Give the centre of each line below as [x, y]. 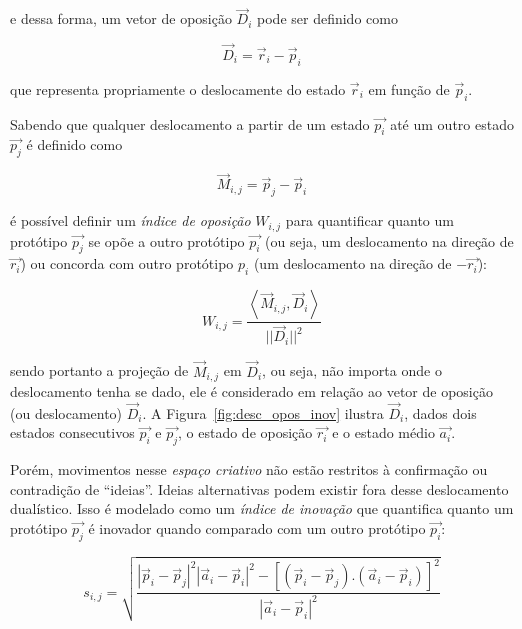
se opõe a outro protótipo [166, 240]
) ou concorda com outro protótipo [127, 263]
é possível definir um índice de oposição [130, 220]
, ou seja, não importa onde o [352, 370]
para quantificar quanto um [369, 220]
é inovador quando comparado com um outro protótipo [257, 528]
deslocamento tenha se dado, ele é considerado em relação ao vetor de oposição [251, 391]
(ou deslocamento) [66, 412]
